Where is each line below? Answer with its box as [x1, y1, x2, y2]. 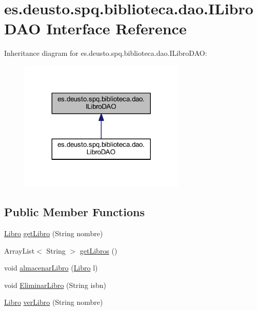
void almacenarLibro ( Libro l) [4, 262, 98, 273]
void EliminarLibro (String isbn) [4, 279, 106, 290]
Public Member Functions [4, 204, 145, 220]
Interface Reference [46, 18, 187, 39]
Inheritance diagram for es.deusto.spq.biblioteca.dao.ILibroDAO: [4, 48, 207, 58]
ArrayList [4, 245, 35, 256]
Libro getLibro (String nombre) [4, 227, 103, 238]
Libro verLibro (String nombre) [4, 297, 103, 307]
